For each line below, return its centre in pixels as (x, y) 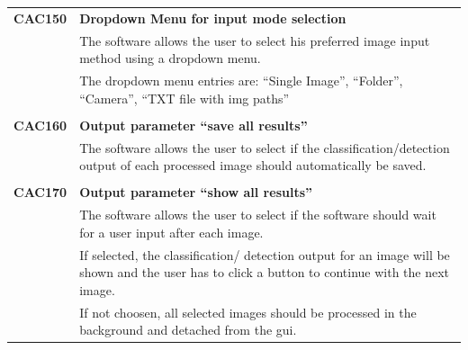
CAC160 (40, 125)
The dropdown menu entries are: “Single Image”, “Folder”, (241, 81)
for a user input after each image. (171, 232)
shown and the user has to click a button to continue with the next (265, 272)
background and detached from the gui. (188, 330)
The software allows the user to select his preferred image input (255, 40)
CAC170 (40, 192)
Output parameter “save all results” (193, 125)
